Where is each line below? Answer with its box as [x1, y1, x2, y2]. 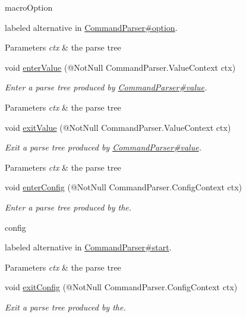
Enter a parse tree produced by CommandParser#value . [5, 81, 207, 93]
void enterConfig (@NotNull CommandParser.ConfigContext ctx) [5, 181, 242, 193]
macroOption [5, 1, 53, 13]
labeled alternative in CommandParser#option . [5, 21, 178, 33]
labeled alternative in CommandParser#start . [5, 241, 172, 253]
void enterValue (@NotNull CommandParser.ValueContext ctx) [5, 61, 236, 73]
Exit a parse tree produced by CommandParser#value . [5, 141, 201, 153]
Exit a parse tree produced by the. [5, 300, 126, 313]
